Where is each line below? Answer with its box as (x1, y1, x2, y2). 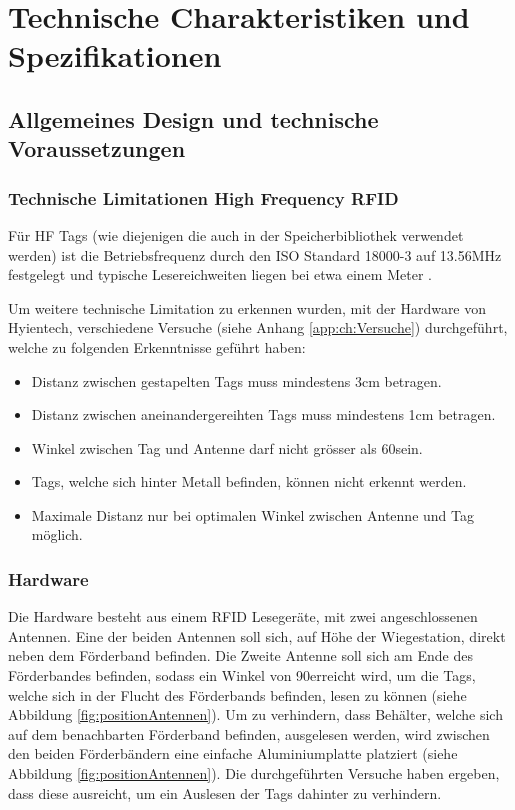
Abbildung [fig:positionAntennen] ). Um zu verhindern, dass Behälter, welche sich (8, 704, 503, 725)
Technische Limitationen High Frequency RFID (8, 185, 399, 210)
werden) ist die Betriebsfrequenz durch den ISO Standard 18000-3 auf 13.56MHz (8, 244, 502, 265)
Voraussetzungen (8, 133, 186, 164)
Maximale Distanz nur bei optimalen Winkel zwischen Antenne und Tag (31, 504, 474, 525)
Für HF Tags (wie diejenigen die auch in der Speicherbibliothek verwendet (8, 224, 464, 245)
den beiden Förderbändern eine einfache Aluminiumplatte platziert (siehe (8, 743, 458, 764)
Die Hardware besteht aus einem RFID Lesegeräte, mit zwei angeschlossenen (8, 606, 478, 627)
